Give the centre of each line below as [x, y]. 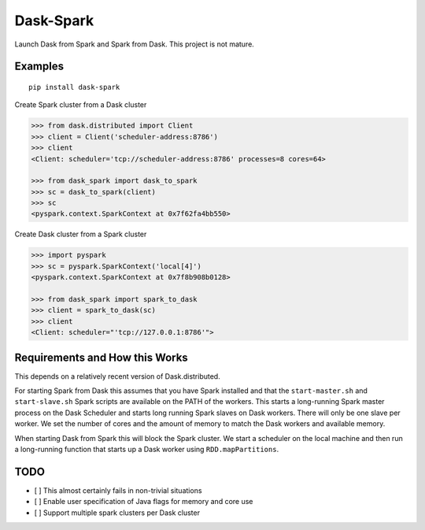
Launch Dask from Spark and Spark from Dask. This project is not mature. [135, 44]
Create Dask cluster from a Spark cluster [81, 234]
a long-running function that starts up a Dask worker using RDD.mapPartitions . [147, 449]
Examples [39, 67]
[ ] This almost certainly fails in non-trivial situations [118, 490]
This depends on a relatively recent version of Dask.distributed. [117, 376]
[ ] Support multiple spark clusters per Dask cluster [117, 513]
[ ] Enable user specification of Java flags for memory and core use [144, 502]
